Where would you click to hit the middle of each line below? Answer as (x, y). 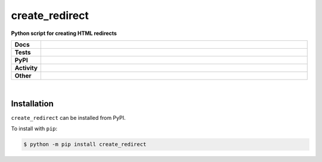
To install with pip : (34, 129)
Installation (32, 104)
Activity (26, 68)
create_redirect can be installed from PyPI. (68, 117)
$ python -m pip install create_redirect (85, 144)
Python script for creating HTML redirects (64, 33)
